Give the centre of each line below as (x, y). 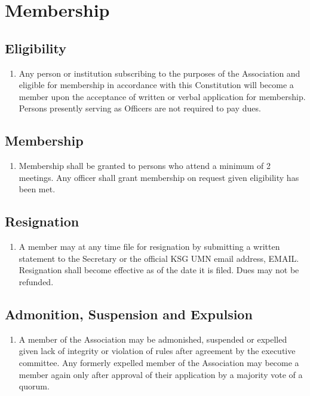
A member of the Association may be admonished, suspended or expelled (153, 339)
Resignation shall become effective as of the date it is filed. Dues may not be (159, 270)
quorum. (34, 386)
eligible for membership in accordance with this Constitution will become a (156, 85)
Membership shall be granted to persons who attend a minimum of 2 (145, 166)
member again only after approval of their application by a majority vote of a (161, 374)
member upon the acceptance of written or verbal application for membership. (162, 96)
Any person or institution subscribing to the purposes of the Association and (159, 73)
